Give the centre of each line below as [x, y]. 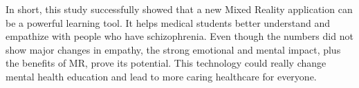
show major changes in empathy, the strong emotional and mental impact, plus [173, 49]
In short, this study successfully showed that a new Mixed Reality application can [179, 9]
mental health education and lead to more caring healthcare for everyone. [161, 76]
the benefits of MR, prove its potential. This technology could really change [166, 63]
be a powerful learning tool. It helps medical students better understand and [168, 22]
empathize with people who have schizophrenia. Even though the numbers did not [179, 36]
